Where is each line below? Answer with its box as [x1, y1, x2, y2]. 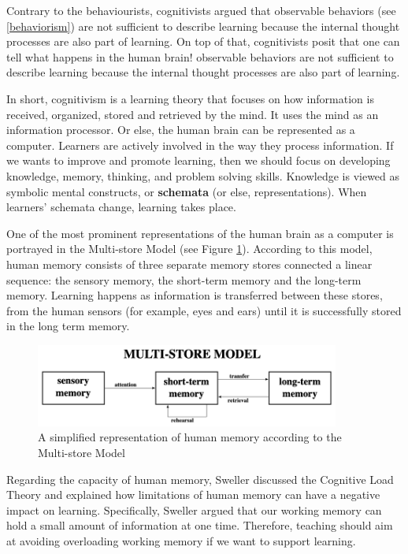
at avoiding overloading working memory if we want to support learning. [6, 532, 356, 548]
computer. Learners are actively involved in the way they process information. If [6, 136, 394, 153]
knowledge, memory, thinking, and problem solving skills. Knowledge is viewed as [6, 167, 400, 184]
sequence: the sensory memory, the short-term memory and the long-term [6, 271, 362, 288]
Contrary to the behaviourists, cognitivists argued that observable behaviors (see [6, 2, 396, 18]
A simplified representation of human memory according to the [38, 429, 342, 445]
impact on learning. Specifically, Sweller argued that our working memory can [6, 501, 382, 518]
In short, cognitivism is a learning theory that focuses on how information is [6, 90, 374, 106]
